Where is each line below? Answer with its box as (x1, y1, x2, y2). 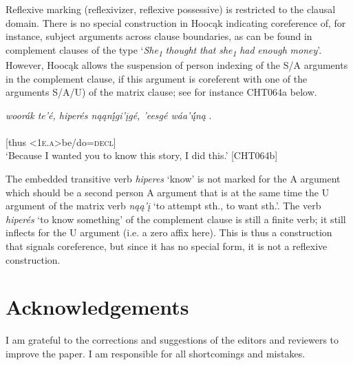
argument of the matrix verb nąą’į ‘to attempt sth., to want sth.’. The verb (6, 198, 321, 213)
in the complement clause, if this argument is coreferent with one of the (6, 71, 308, 85)
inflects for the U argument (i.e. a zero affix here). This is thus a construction (6, 225, 332, 240)
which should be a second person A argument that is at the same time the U (6, 185, 330, 199)
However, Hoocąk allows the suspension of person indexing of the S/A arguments (6, 57, 348, 72)
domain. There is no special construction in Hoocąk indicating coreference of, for (6, 15, 346, 30)
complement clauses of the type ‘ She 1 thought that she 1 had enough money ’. (6, 42, 322, 59)
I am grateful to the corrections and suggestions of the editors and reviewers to (6, 333, 339, 347)
